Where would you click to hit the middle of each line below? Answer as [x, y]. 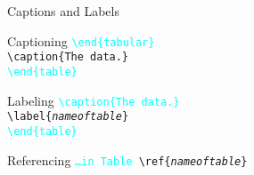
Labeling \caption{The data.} [94, 100]
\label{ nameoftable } [68, 117]
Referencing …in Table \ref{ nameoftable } [127, 159]
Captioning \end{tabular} [81, 40]
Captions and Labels [63, 11]
